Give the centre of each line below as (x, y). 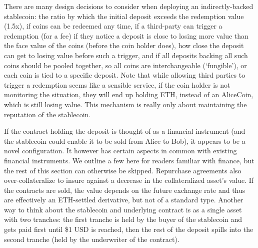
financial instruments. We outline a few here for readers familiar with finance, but (129, 160)
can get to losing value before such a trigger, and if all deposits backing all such (126, 55)
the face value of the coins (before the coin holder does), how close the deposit (124, 45)
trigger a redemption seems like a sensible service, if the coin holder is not (117, 84)
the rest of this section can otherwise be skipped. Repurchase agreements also (123, 170)
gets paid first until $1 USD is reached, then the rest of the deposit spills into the (129, 229)
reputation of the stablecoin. (47, 114)
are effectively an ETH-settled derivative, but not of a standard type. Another (124, 200)
